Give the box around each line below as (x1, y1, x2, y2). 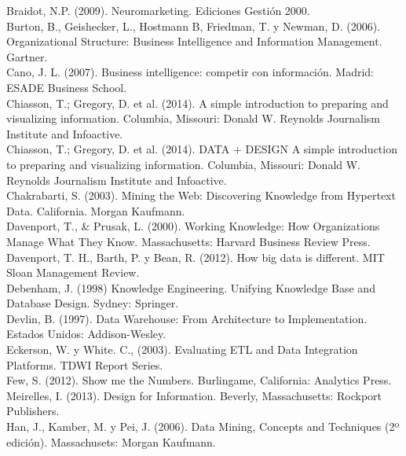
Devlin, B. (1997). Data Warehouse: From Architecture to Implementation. (6, 310, 368, 326)
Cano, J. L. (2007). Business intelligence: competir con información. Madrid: (6, 64, 375, 80)
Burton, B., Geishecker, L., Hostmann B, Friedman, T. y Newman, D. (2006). (6, 17, 380, 34)
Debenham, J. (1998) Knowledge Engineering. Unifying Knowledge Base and (6, 279, 375, 296)
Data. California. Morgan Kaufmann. (6, 202, 185, 219)
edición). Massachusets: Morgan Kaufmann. (6, 433, 216, 450)
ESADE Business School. (6, 79, 127, 95)
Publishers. (6, 403, 60, 419)
